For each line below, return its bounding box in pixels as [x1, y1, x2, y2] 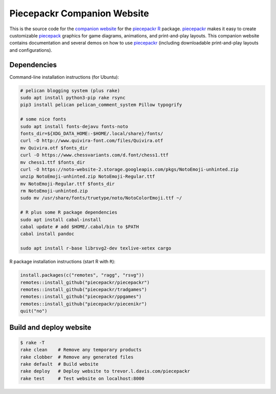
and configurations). [9, 47, 53, 53]
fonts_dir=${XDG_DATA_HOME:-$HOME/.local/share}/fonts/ [20, 131, 164, 136]
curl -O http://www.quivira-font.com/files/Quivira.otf [20, 138, 164, 143]
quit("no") [20, 308, 48, 314]
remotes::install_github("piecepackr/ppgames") [20, 294, 142, 300]
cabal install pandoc [20, 231, 75, 237]
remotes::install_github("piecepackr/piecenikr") [20, 301, 147, 307]
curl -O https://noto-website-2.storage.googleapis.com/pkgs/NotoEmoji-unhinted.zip [20, 167, 239, 172]
